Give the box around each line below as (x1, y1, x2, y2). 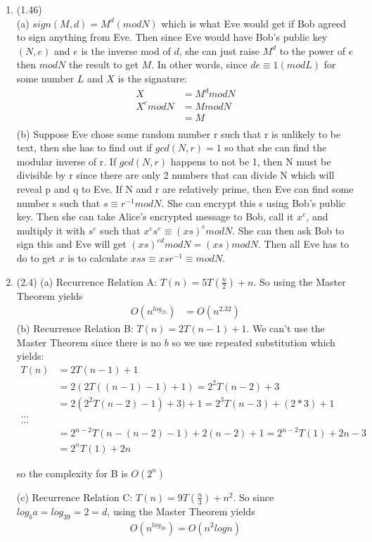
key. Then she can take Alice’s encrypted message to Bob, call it (16, 209, 294, 224)
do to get (16, 251, 56, 265)
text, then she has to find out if (16, 140, 153, 155)
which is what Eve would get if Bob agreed (161, 15, 346, 30)
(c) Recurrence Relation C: (16, 489, 133, 504)
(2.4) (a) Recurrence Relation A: (16, 274, 157, 289)
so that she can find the (224, 140, 327, 155)
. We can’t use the (246, 321, 325, 336)
